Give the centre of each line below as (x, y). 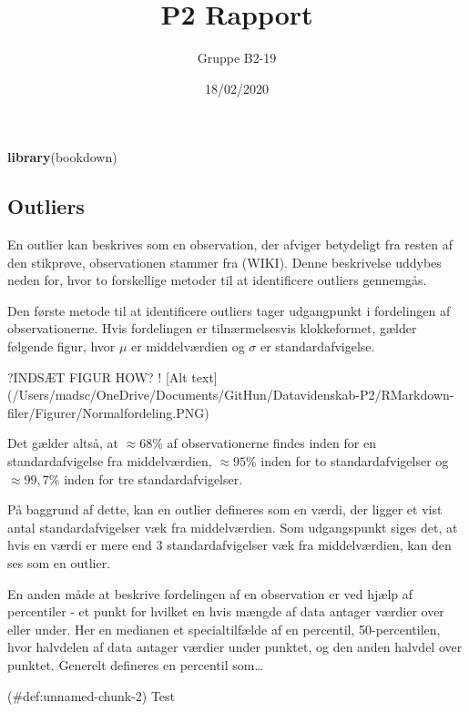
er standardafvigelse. (317, 346)
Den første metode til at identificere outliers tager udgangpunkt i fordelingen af (229, 310)
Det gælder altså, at (63, 443)
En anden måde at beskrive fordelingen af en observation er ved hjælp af (210, 593)
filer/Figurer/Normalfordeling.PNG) (108, 412)
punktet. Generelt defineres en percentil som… (135, 664)
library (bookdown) (62, 157)
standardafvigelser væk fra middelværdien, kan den (309, 545)
